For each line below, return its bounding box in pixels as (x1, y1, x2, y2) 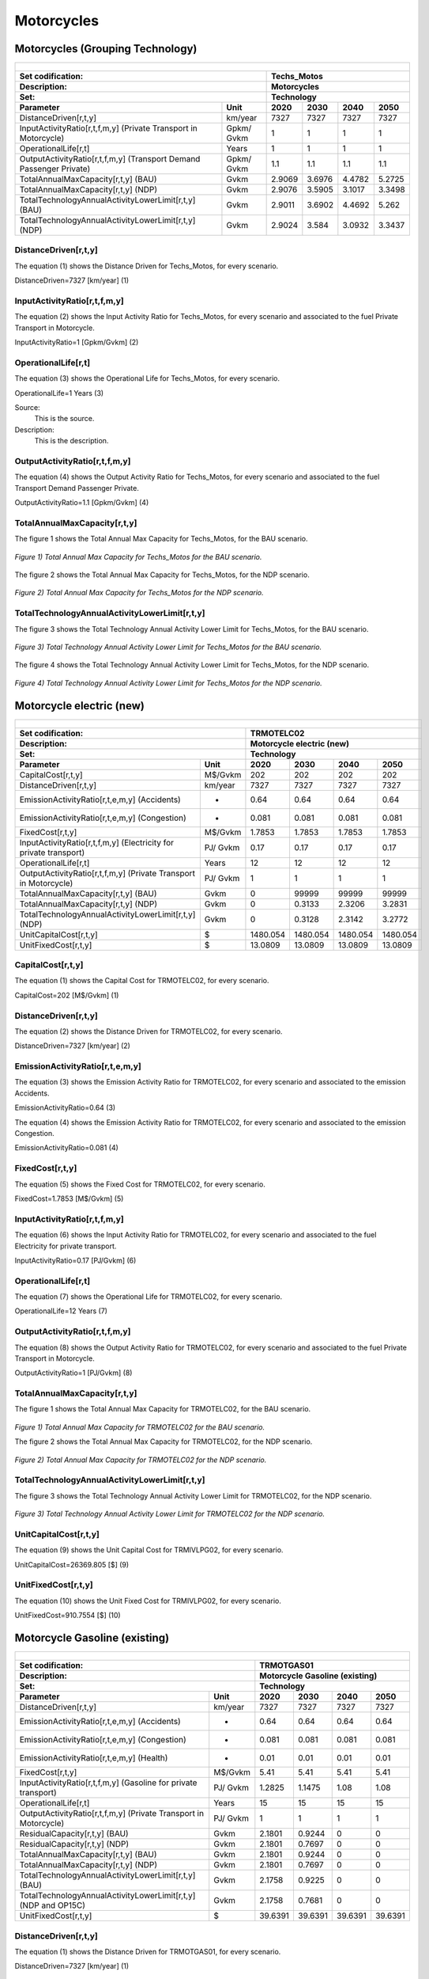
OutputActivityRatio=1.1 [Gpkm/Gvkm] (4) (14, 498, 149, 507)
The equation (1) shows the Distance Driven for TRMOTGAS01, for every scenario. (14, 1947, 281, 1956)
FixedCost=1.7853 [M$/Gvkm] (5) (14, 1194, 124, 1203)
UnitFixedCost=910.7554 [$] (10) (14, 1611, 122, 1620)
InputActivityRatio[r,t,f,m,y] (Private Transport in (19, 123, 198, 134)
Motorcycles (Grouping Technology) (14, 42, 198, 55)
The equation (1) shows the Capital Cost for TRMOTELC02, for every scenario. (14, 976, 269, 986)
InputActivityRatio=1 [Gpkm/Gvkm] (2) (14, 337, 139, 348)
